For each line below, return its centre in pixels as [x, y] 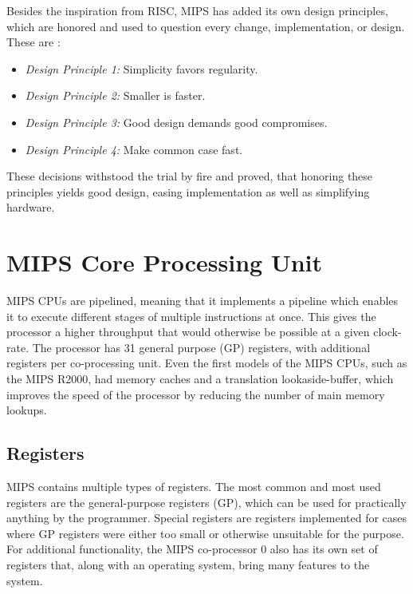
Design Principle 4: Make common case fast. [134, 149]
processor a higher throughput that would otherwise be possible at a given [188, 332]
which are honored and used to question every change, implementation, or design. [206, 26]
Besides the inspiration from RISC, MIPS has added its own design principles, [197, 10]
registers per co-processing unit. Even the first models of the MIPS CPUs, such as [207, 363]
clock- [387, 332]
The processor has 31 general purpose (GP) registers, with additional [201, 347]
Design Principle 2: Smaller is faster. [115, 95]
